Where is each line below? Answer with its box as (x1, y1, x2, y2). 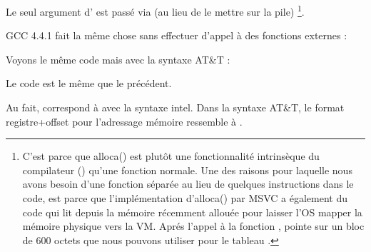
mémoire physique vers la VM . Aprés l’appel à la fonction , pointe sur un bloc (22, 218, 365, 233)
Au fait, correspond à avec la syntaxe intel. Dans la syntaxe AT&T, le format (6, 100, 345, 115)
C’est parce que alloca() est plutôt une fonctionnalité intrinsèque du (22, 148, 320, 163)
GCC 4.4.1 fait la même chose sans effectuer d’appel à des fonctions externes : (6, 28, 347, 43)
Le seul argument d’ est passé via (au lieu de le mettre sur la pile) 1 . (6, 2, 305, 19)
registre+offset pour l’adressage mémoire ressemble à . (6, 114, 243, 128)
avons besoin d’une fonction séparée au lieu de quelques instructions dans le (22, 176, 354, 191)
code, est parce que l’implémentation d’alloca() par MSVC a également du (22, 191, 347, 205)
